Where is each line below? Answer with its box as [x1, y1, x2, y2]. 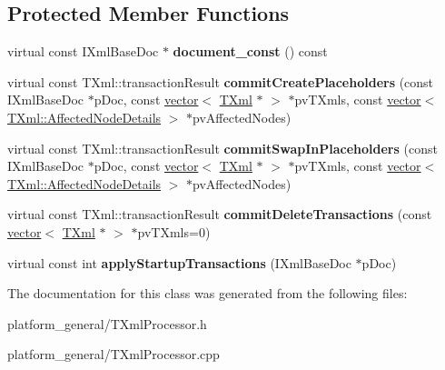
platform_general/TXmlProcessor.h [7, 314, 207, 333]
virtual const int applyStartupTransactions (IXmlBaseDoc [7, 253, 351, 272]
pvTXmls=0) [137, 222, 211, 241]
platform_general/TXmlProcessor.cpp [7, 345, 220, 364]
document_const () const [173, 42, 328, 61]
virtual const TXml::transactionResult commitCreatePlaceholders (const [7, 72, 434, 91]
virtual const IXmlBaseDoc [7, 42, 159, 61]
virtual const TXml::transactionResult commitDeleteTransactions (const [7, 205, 432, 224]
